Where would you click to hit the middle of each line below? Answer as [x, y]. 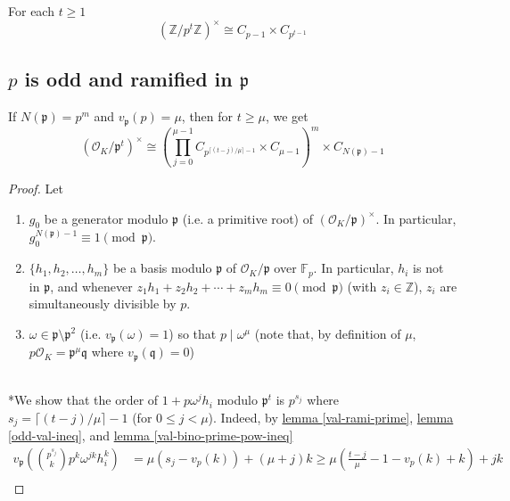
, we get [287, 116]
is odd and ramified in [128, 79]
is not [428, 268]
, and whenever [91, 286]
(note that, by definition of [328, 333]
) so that [193, 333]
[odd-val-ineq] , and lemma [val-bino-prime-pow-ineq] [151, 435]
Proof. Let [36, 188]
